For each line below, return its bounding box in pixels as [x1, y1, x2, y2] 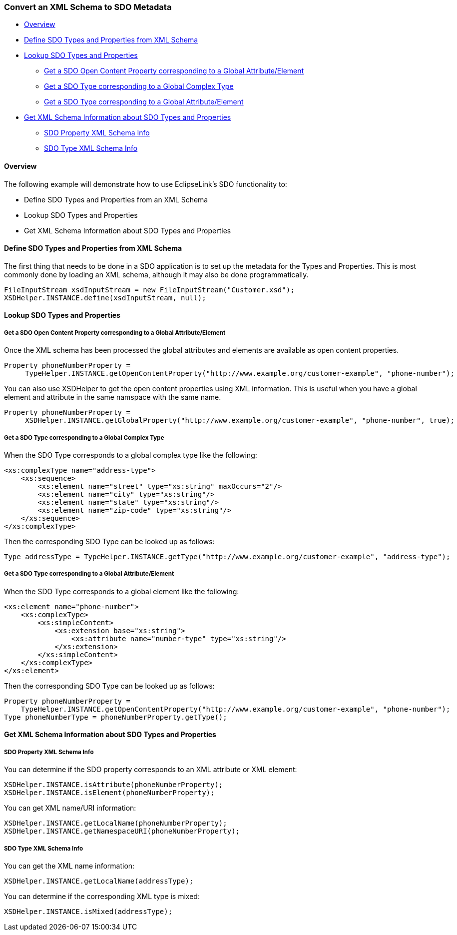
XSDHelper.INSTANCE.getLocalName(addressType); [4, 877, 194, 885]
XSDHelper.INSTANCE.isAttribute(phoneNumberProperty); [4, 781, 223, 789]
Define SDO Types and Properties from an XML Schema [24, 195, 208, 204]
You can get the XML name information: [4, 861, 135, 870]
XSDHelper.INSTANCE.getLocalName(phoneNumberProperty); [4, 819, 227, 828]
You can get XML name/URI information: [4, 804, 136, 813]
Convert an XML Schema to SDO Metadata [4, 2, 172, 12]
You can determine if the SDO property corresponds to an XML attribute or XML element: [4, 765, 297, 774]
